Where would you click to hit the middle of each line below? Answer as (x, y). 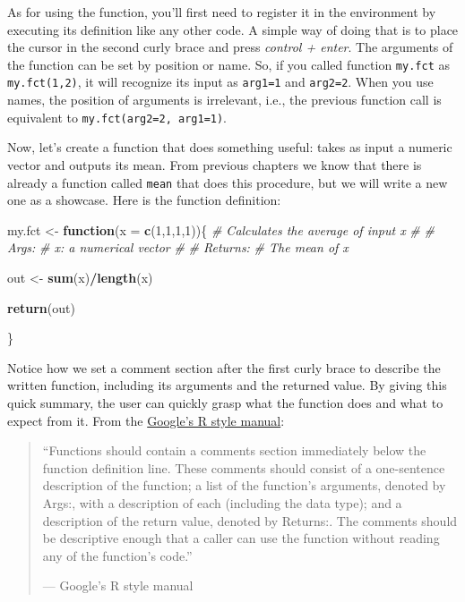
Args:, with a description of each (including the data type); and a (222, 502)
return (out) (41, 307)
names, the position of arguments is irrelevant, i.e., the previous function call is (224, 100)
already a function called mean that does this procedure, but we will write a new (228, 182)
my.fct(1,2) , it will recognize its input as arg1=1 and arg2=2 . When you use (220, 82)
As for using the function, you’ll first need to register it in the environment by (222, 12)
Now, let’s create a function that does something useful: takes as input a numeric (230, 147)
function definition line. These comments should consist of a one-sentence (244, 467)
